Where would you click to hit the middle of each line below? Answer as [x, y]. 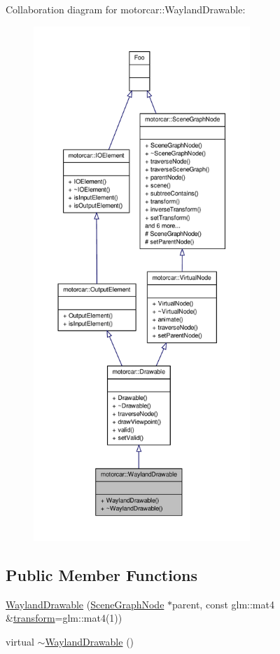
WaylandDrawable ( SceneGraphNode [85, 604]
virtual [20, 641]
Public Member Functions [101, 574]
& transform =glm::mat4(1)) [64, 618]
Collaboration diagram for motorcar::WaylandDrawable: [126, 9]
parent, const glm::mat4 [223, 604]
